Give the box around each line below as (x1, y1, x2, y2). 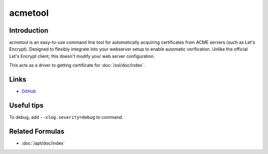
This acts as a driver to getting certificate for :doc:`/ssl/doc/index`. (9, 62, 145, 68)
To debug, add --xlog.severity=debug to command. (9, 114, 124, 120)
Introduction (9, 26, 49, 35)
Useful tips (9, 101, 44, 109)
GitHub (21, 88, 36, 94)
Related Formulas (9, 127, 65, 136)
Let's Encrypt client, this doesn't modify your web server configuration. (9, 53, 155, 59)
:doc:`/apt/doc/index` (21, 140, 65, 146)
